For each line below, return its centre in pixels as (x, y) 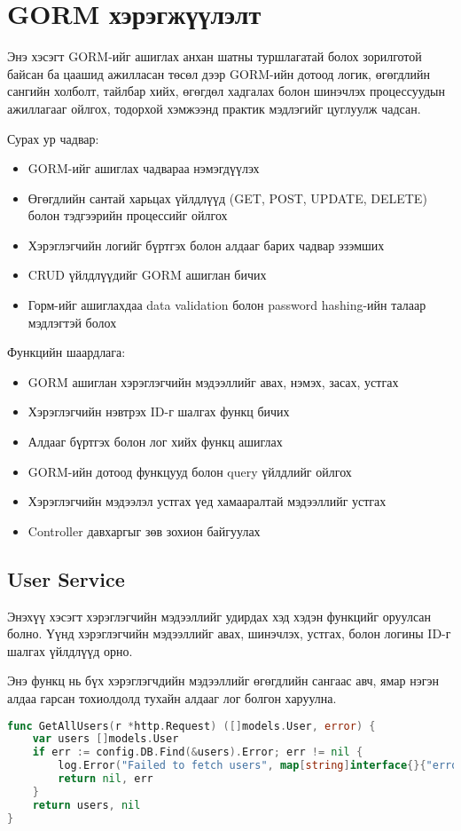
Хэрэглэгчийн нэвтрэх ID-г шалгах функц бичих (159, 412)
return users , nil (86, 805)
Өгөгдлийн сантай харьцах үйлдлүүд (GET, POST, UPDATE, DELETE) (227, 198)
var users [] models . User (105, 739)
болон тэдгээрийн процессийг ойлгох (128, 215)
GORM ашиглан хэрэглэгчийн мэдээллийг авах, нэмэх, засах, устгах (213, 381)
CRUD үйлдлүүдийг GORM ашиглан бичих (147, 275)
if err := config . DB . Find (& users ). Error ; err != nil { (198, 752)
